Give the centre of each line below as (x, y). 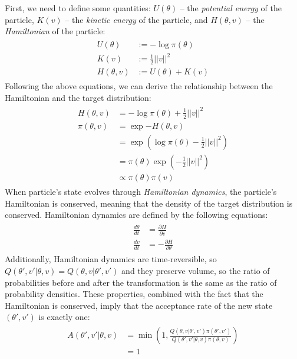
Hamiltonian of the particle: (55, 31)
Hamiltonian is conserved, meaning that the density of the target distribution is (149, 203)
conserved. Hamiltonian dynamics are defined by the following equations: (136, 215)
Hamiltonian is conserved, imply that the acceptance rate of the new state (139, 305)
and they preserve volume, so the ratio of (196, 271)
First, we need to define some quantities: (78, 8)
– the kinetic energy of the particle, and (136, 19)
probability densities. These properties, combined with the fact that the (134, 294)
